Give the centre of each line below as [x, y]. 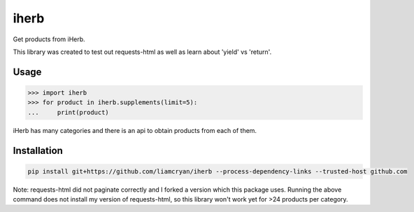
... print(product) [69, 112]
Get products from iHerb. [49, 39]
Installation [38, 150]
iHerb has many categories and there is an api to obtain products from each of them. [135, 130]
